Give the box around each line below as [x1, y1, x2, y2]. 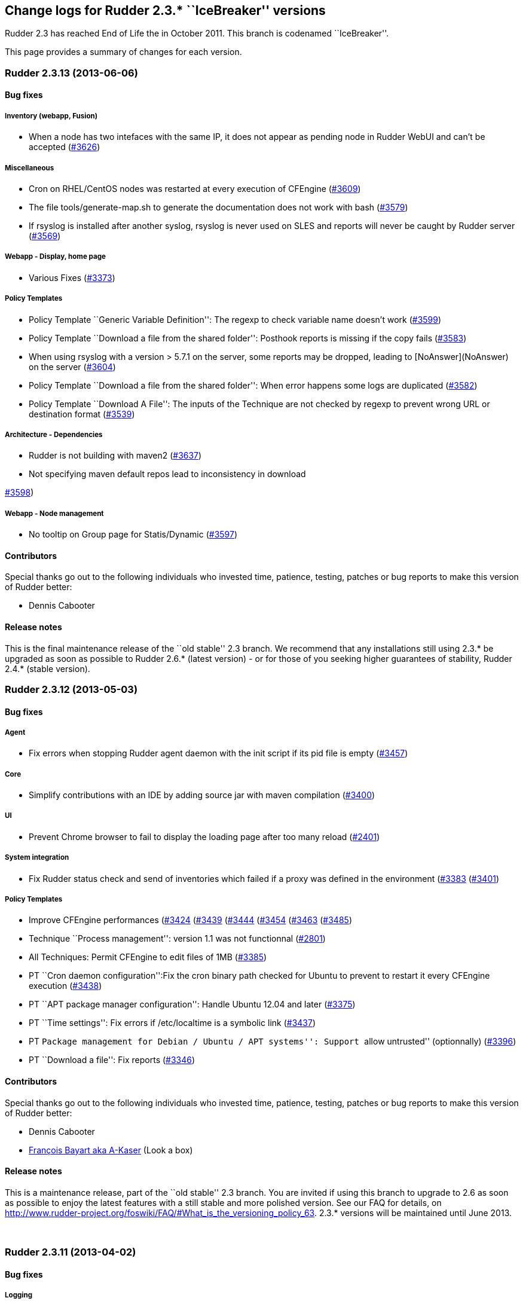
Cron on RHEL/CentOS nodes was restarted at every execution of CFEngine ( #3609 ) [29, 183, 361, 194]
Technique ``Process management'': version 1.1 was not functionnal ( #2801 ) [29, 933, 326, 944]
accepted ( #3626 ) [29, 142, 100, 152]
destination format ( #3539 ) [29, 408, 135, 419]
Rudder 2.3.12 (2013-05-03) [5, 683, 138, 695]
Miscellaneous [5, 163, 54, 172]
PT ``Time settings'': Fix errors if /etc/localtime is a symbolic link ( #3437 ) [29, 1018, 316, 1028]
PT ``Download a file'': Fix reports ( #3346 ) [29, 1055, 195, 1065]
